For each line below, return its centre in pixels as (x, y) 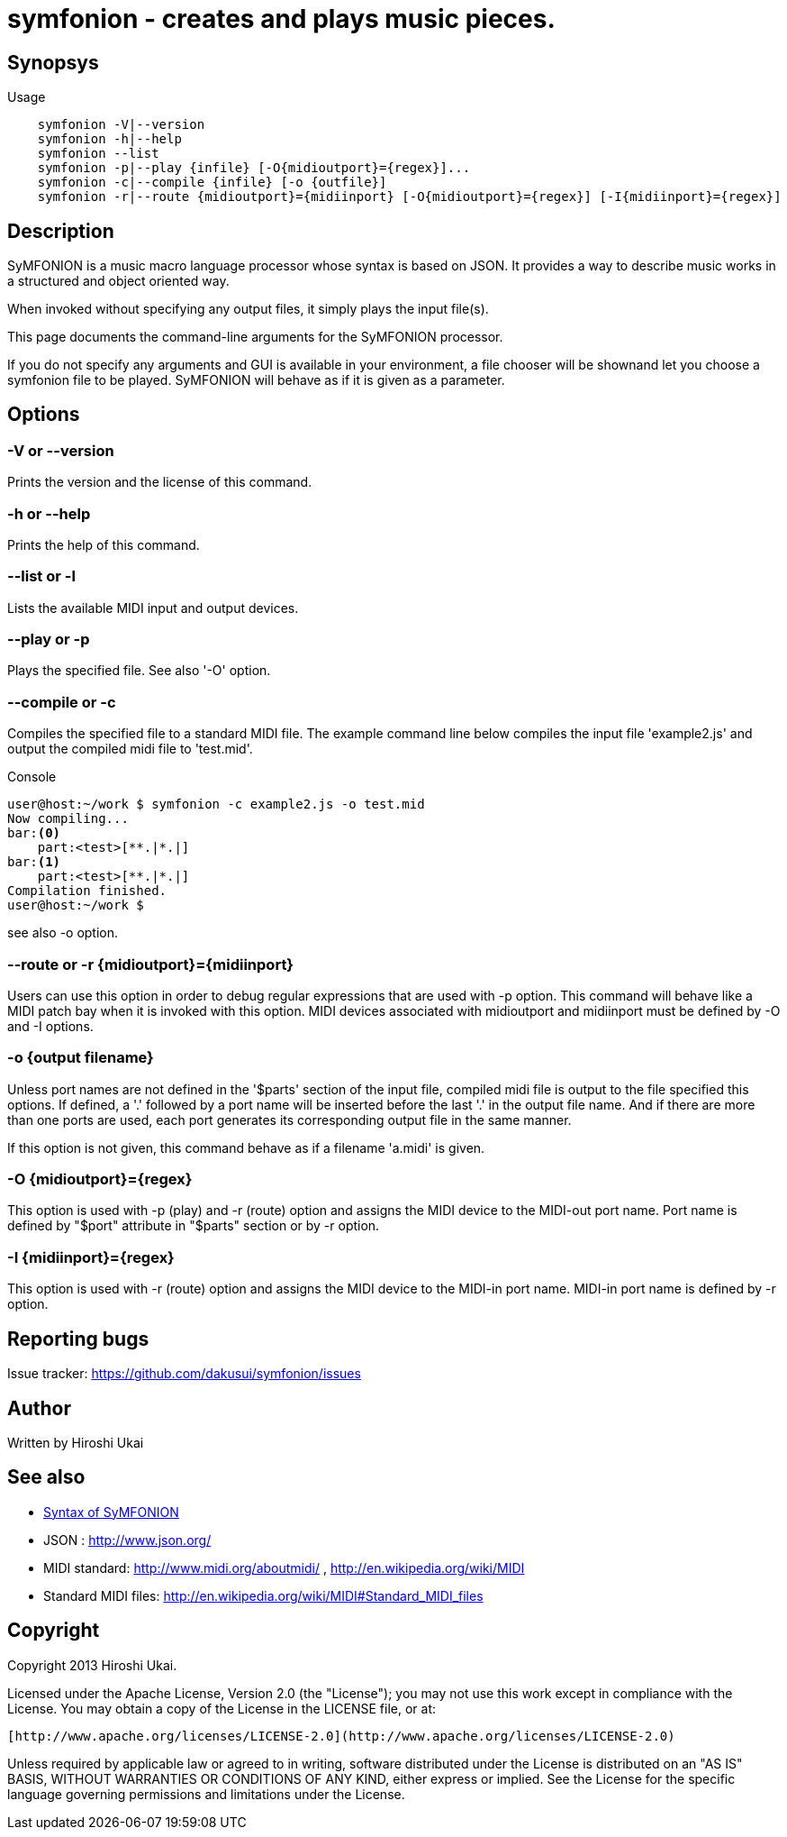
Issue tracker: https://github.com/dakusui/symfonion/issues (184, 1374)
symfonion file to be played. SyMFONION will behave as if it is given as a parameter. (256, 380)
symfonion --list (98, 154)
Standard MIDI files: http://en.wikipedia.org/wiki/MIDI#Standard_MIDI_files (263, 1595)
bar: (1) (34, 862)
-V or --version (61, 450)
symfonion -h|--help (109, 139)
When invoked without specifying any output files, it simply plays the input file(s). (248, 309)
